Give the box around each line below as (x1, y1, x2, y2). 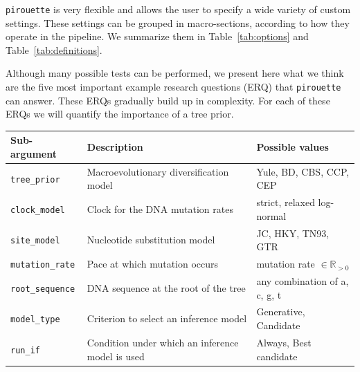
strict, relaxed (256, 195, 315, 210)
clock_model (10, 205, 65, 216)
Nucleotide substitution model (87, 232, 215, 247)
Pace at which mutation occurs (87, 257, 219, 271)
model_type (10, 315, 60, 325)
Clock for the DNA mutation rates (87, 202, 233, 216)
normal (256, 208, 287, 223)
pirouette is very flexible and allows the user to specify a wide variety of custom (6, 2, 351, 16)
